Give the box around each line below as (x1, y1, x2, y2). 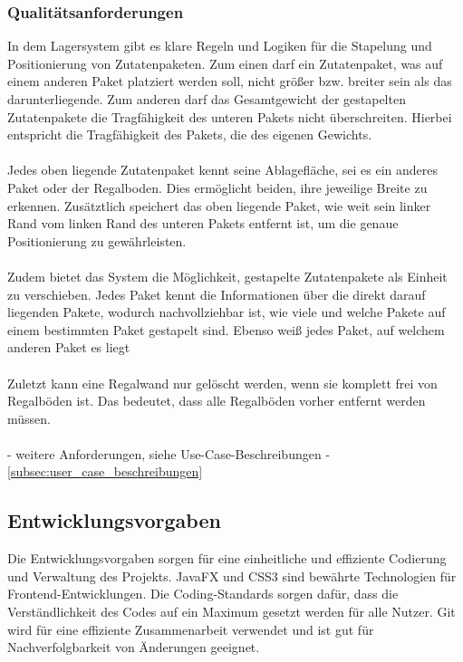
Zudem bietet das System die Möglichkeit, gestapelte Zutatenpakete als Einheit (7, 266, 448, 285)
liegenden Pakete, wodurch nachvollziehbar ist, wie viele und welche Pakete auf (7, 302, 446, 321)
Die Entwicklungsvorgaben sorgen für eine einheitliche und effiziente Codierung (7, 549, 447, 568)
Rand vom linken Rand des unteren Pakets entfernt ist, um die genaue (7, 214, 399, 233)
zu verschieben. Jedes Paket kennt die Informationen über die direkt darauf (7, 284, 426, 303)
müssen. (7, 408, 51, 427)
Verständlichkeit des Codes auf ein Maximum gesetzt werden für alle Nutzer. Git (7, 602, 456, 621)
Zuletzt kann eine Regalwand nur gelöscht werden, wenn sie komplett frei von (7, 373, 438, 392)
